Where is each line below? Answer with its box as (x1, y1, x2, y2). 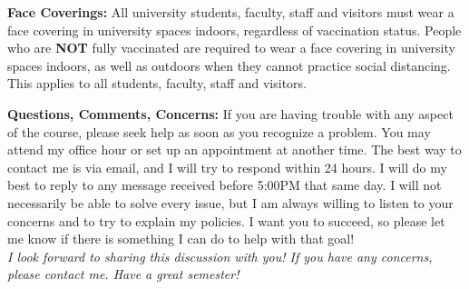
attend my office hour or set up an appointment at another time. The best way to (7, 140, 462, 159)
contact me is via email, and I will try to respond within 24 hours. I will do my (7, 157, 447, 176)
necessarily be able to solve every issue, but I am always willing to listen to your (7, 193, 454, 212)
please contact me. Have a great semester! (7, 264, 239, 284)
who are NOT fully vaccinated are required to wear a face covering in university (7, 38, 455, 57)
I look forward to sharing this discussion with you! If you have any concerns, (7, 246, 433, 265)
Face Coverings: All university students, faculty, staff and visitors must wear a (7, 3, 454, 21)
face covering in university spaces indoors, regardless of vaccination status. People (7, 20, 462, 39)
